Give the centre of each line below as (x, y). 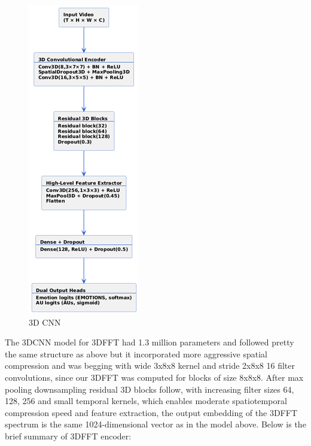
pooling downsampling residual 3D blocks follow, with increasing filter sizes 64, (150, 389)
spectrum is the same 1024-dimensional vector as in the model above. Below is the (155, 424)
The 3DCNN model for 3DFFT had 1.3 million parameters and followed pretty (150, 342)
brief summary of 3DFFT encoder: (68, 436)
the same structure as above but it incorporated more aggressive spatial (136, 354)
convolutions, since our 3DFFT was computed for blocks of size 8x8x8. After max (154, 377)
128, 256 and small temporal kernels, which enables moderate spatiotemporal (146, 401)
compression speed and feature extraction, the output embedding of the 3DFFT (151, 412)
